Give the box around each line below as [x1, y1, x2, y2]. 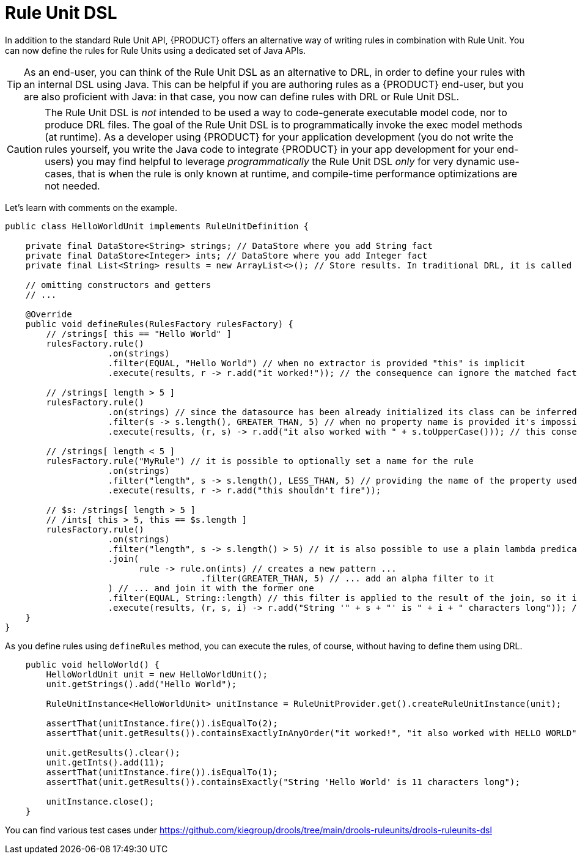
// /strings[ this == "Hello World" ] [46, 328, 232, 339]
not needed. [45, 179, 100, 192]
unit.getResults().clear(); [46, 747, 180, 758]
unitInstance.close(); [46, 796, 155, 806]
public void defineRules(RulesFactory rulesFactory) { [25, 319, 294, 329]
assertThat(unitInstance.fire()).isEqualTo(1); [46, 767, 278, 777]
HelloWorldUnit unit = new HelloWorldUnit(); [46, 669, 268, 679]
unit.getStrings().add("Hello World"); [46, 679, 237, 689]
